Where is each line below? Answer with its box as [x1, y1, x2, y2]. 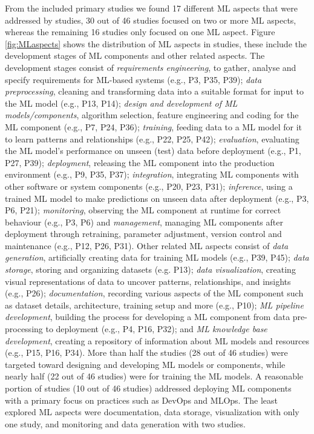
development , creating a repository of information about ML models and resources [5, 334, 309, 347]
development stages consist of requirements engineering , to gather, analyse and [5, 61, 296, 73]
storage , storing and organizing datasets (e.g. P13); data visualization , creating [5, 263, 296, 276]
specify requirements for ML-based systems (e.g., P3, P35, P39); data [5, 73, 262, 85]
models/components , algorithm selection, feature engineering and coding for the [5, 109, 299, 121]
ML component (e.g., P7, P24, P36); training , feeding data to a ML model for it [5, 120, 302, 133]
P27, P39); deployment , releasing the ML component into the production [5, 156, 275, 169]
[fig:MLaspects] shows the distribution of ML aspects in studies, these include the [5, 37, 307, 50]
